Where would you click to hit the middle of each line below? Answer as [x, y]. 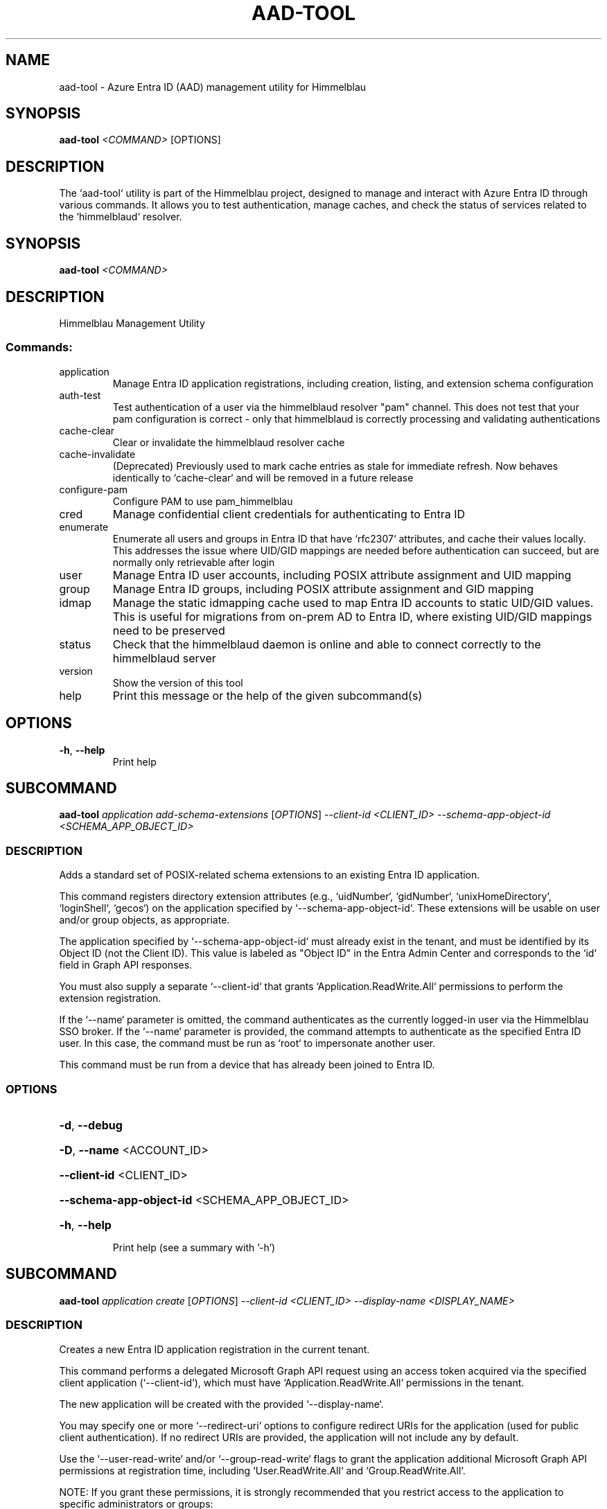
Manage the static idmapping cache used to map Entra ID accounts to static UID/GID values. [353, 602]
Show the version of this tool [178, 682]
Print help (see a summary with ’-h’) [194, 1247]
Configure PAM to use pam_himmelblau [203, 501]
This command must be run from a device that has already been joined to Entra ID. [247, 1065]
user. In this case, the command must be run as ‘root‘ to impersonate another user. [247, 1043]
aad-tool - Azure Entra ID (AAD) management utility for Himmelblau [213, 87]
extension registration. [110, 998]
